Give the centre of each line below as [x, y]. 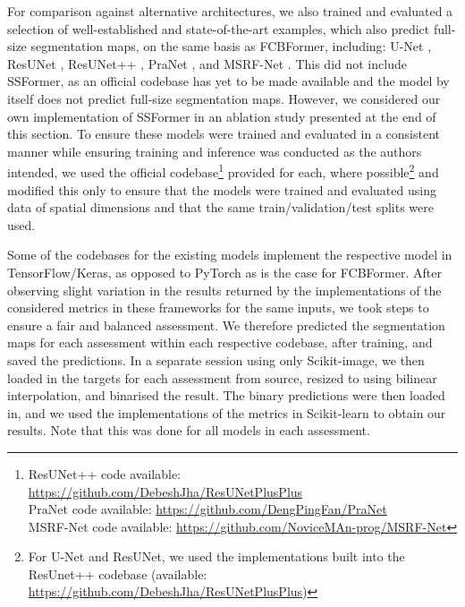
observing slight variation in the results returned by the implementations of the [224, 290]
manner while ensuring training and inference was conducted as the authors [215, 151]
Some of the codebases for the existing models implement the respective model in [230, 255]
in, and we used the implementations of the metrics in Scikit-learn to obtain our [227, 412]
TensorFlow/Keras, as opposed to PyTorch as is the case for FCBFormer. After [224, 272]
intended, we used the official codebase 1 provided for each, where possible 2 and [223, 171]
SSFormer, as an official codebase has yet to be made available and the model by [228, 81]
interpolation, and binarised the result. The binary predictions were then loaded [226, 395]
